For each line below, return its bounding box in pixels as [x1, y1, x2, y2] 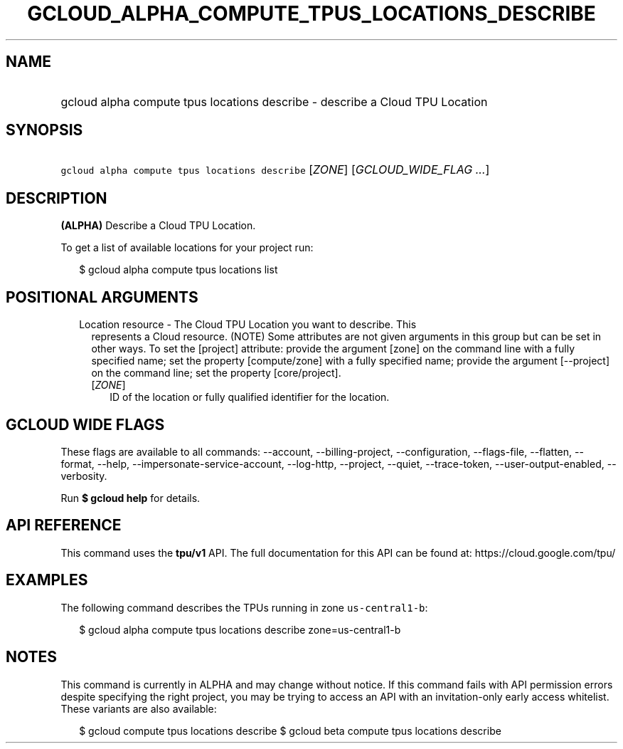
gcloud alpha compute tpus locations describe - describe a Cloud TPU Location [60, 94, 488, 109]
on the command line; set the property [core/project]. [91, 367, 341, 379]
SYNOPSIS [6, 121, 83, 140]
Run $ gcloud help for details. [60, 491, 201, 504]
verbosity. [60, 469, 107, 482]
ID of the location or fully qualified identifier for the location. [110, 391, 390, 404]
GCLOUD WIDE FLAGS [6, 415, 165, 434]
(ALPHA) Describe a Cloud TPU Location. [60, 219, 256, 232]
